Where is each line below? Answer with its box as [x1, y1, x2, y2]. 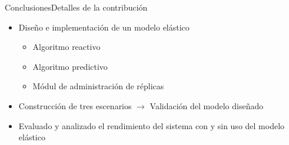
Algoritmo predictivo [32, 60, 108, 72]
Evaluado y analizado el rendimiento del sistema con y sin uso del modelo [18, 119, 285, 131]
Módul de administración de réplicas [32, 80, 164, 92]
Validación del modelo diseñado [150, 99, 264, 112]
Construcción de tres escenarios [18, 99, 132, 112]
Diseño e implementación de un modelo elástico [18, 21, 190, 33]
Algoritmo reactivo [32, 41, 101, 53]
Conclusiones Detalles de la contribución [5, 1, 148, 13]
